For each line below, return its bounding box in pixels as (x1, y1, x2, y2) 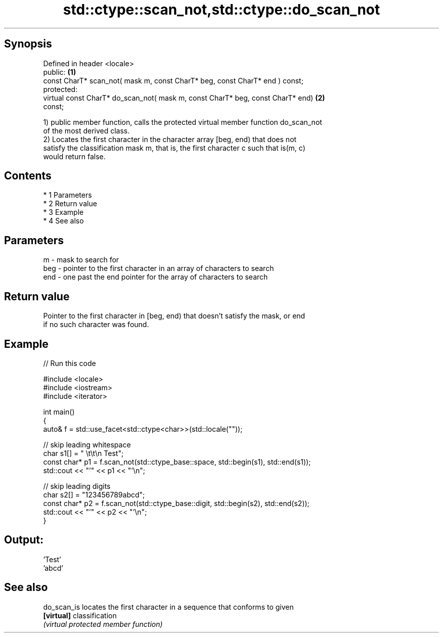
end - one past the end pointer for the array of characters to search (43, 272, 268, 282)
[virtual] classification (43, 611, 117, 620)
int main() (43, 407, 75, 416)
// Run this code (43, 358, 96, 368)
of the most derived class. (43, 126, 130, 135)
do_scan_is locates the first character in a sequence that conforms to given (43, 602, 294, 611)
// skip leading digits (43, 481, 111, 490)
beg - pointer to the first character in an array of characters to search (43, 264, 274, 273)
